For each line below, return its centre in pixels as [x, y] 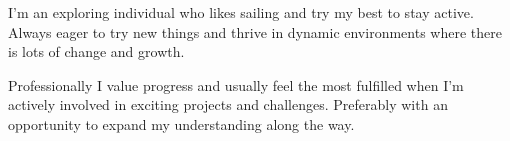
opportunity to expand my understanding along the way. [181, 123]
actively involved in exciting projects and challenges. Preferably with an [228, 104]
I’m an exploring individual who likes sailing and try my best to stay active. [241, 12]
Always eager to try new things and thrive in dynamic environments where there [255, 31]
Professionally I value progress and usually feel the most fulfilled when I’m [236, 84]
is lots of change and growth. [96, 51]
